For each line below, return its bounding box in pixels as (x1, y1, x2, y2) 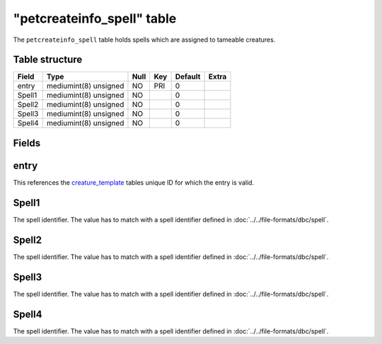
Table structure (13, 54, 83, 66)
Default (175, 71, 201, 81)
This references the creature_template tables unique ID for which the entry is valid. (13, 178, 255, 187)
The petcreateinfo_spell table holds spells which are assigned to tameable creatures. (13, 35, 276, 44)
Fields (13, 137, 41, 149)
